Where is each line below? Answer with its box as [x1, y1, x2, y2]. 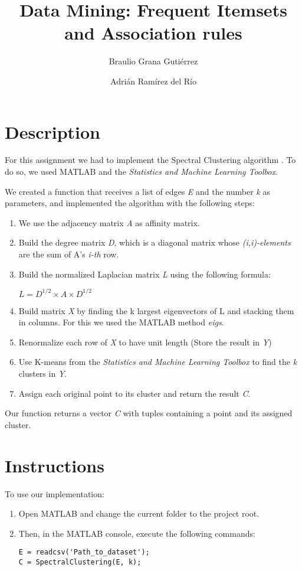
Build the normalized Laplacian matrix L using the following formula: [18, 267, 271, 280]
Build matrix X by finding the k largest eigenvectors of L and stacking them [18, 304, 294, 317]
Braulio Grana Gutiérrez [109, 55, 198, 67]
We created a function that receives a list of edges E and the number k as [5, 185, 270, 197]
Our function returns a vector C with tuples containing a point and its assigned [5, 407, 293, 419]
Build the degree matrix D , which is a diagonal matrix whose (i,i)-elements [18, 236, 291, 249]
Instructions [5, 453, 104, 477]
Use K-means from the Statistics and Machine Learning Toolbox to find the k [18, 355, 297, 368]
